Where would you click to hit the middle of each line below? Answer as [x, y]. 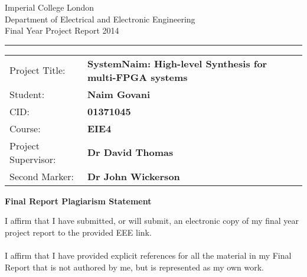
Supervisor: [33, 159]
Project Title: [37, 70]
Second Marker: [42, 176]
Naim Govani [119, 94]
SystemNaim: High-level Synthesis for [177, 63]
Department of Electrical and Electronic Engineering [100, 19]
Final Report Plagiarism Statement [78, 201]
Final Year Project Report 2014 [62, 30]
